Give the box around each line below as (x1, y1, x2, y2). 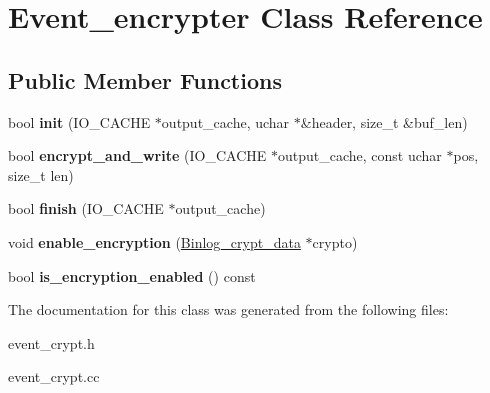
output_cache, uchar (161, 111, 290, 132)
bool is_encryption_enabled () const (8, 265, 256, 286)
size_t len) (8, 164, 74, 185)
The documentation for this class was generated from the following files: (8, 299, 449, 320)
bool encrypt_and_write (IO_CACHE (8, 145, 267, 166)
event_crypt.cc (8, 366, 100, 387)
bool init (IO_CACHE (8, 111, 151, 132)
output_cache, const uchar (277, 145, 442, 166)
